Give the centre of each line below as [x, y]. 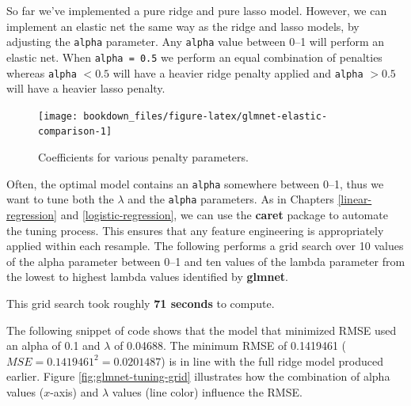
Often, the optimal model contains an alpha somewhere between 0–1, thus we [195, 183]
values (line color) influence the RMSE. [207, 391]
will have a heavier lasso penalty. [86, 88]
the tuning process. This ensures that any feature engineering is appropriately [195, 230]
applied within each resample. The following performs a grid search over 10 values [205, 246]
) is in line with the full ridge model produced [272, 360]
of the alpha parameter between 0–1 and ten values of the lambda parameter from [206, 261]
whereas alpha [42, 72]
